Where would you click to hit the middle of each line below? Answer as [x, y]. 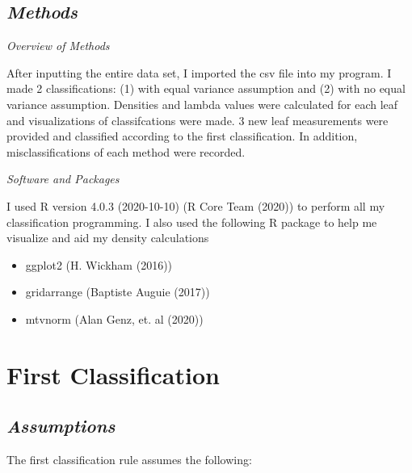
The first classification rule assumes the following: [129, 460]
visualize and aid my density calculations [108, 238]
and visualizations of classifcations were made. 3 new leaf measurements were [198, 120]
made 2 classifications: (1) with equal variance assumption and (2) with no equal [206, 88]
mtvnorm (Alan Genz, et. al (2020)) [114, 318]
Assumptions [61, 426]
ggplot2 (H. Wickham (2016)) [99, 264]
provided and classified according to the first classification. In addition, [182, 136]
